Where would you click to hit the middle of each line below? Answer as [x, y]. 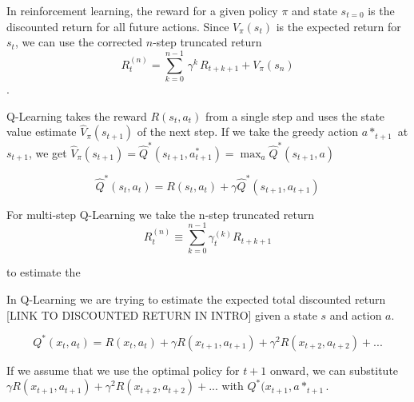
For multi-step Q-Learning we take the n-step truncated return [160, 214]
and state [314, 10]
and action [356, 314]
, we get [48, 153]
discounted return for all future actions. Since [118, 26]
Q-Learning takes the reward [77, 115]
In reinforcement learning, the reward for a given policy [142, 10]
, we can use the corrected [79, 42]
